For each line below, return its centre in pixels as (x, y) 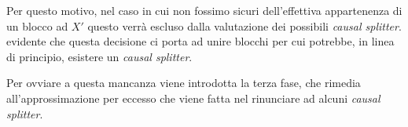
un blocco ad (37, 25)
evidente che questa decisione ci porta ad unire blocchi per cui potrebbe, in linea (200, 41)
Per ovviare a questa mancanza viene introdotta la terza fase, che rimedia (184, 83)
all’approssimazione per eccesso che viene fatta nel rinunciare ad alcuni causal (193, 98)
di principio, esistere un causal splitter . (99, 56)
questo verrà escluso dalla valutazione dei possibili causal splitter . (244, 25)
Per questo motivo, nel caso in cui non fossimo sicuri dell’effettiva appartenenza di (204, 10)
